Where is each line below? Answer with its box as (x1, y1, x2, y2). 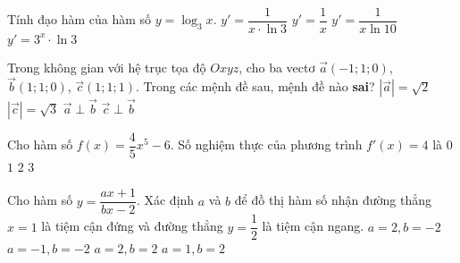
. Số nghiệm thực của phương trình (170, 135, 363, 154)
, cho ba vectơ (238, 57, 315, 76)
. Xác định (136, 191, 195, 209)
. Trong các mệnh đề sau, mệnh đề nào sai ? (136, 77, 375, 96)
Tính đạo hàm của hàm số (7, 10, 152, 29)
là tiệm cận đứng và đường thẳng (41, 216, 223, 235)
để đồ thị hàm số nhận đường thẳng (234, 191, 432, 209)
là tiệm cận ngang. (262, 216, 364, 235)
